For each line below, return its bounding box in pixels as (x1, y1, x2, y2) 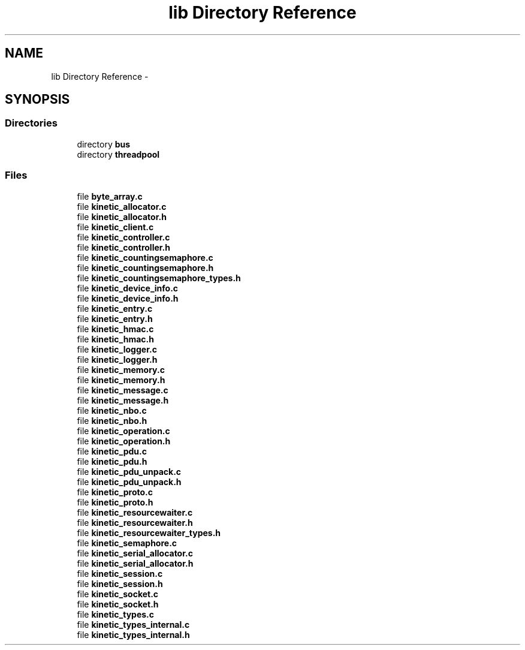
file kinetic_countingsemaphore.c (77, 252, 213, 263)
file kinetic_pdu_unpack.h (77, 476, 182, 487)
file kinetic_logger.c (77, 344, 157, 354)
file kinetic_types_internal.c (77, 619, 190, 630)
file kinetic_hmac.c (77, 323, 154, 334)
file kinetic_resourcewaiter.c (77, 507, 193, 517)
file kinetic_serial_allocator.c (77, 547, 193, 558)
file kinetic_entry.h (77, 313, 153, 324)
